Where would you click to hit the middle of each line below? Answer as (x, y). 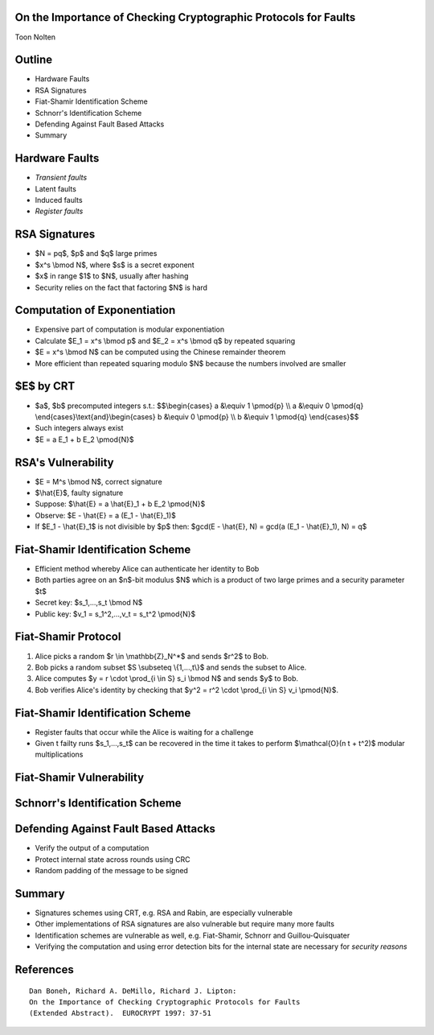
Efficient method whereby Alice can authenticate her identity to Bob (147, 569)
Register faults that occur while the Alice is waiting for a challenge (144, 732)
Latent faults (55, 188)
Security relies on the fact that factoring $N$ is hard (121, 287)
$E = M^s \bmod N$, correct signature (98, 481)
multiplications (59, 755)
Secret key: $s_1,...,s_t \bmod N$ (89, 603)
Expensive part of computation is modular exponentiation (130, 329)
